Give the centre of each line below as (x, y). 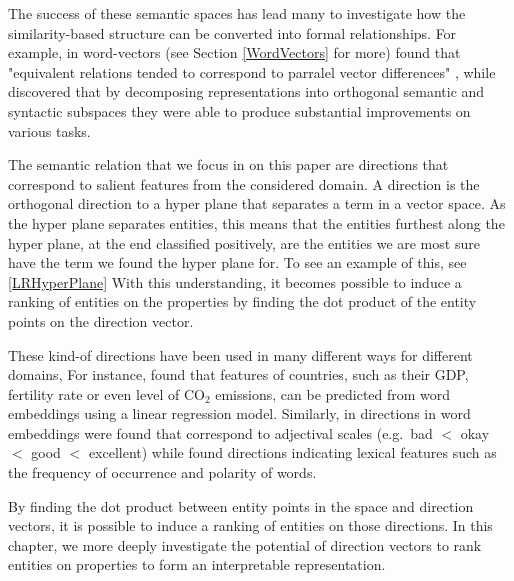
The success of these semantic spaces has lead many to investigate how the (237, 13)
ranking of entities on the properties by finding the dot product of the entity (242, 301)
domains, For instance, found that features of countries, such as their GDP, (238, 374)
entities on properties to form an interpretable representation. (197, 564)
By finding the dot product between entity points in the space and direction (241, 505)
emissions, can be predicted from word (333, 393)
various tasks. (49, 130)
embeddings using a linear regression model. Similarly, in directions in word (239, 413)
